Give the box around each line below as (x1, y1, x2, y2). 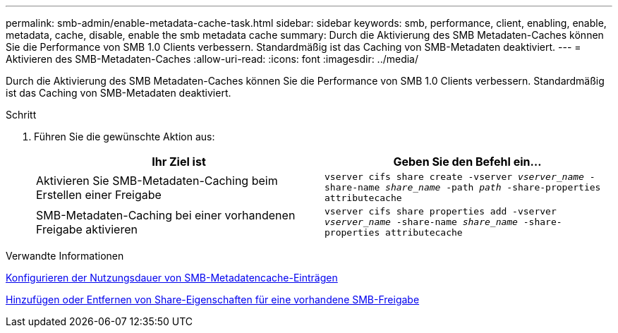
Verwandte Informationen (6, 250, 124, 262)
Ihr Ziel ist (152, 155, 206, 169)
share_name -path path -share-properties (385, 182, 601, 193)
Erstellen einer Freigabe (36, 187, 162, 202)
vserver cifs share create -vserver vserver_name (325, 171, 584, 182)
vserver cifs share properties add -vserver (325, 206, 557, 217)
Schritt (6, 109, 37, 121)
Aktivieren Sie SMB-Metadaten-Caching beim (36, 173, 278, 188)
